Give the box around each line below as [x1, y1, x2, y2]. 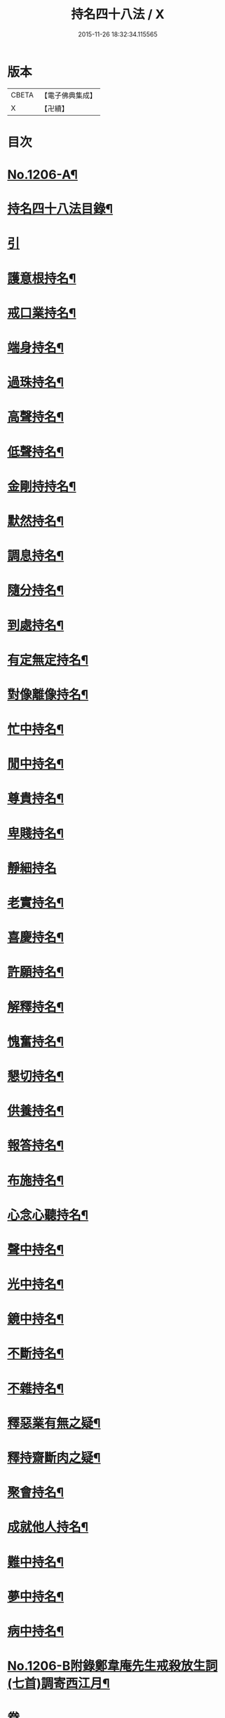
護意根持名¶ [7, 271, 76, 286]
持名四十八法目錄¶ [7, 201, 114, 217]
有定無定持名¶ [7, 652, 89, 668]
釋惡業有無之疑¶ [7, 1415, 101, 1431]
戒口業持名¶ [7, 305, 76, 321]
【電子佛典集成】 [40, 90, 97, 100]
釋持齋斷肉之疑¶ [7, 1450, 101, 1466]
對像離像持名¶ [7, 686, 89, 702]
